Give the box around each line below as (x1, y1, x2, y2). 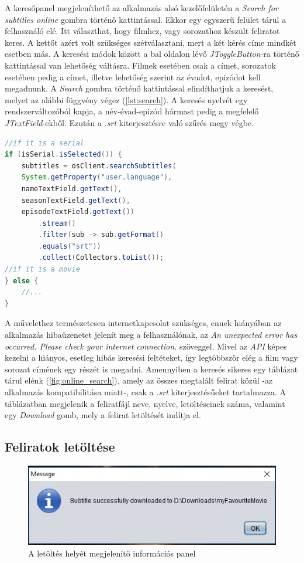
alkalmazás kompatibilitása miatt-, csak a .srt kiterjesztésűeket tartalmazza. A (5, 386, 286, 398)
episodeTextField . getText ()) (21, 208, 134, 216)
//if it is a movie (5, 265, 80, 274)
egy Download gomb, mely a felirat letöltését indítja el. (5, 409, 201, 421)
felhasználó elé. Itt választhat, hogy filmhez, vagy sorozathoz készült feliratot (5, 25, 280, 37)
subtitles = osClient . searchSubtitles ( (21, 161, 177, 170)
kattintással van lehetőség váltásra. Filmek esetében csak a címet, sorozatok (5, 59, 276, 71)
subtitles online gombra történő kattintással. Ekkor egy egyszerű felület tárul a (5, 13, 286, 25)
